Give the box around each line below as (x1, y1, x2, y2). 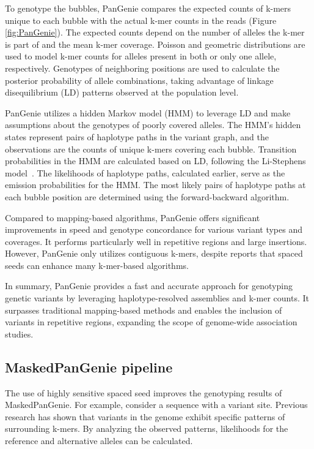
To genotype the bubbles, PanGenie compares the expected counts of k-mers (5, 2, 291, 14)
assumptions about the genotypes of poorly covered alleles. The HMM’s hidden (5, 118, 301, 131)
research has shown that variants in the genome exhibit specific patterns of (5, 410, 285, 423)
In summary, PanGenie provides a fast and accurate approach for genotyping (5, 279, 293, 292)
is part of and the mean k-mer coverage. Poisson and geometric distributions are (5, 37, 305, 50)
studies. (5, 327, 34, 340)
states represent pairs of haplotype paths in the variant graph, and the (5, 130, 269, 143)
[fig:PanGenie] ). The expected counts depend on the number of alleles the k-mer (5, 26, 305, 39)
